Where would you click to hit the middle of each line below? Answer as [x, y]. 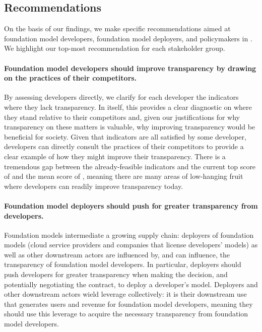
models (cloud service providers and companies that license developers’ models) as [131, 245]
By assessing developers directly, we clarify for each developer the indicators [121, 97]
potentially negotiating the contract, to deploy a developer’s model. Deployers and [131, 284]
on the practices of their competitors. [71, 78]
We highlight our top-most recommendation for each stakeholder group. [115, 48]
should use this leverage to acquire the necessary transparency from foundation [126, 314]
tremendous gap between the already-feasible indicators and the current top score [130, 166]
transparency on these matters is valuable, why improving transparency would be [130, 127]
